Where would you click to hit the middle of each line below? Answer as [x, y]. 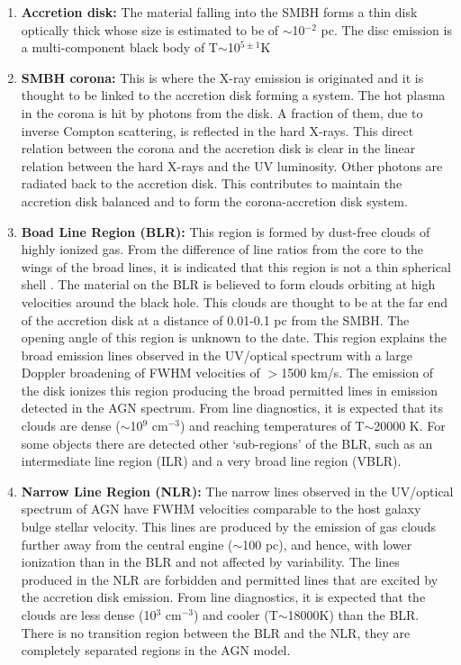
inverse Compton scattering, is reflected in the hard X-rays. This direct [217, 130]
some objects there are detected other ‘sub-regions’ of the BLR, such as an [227, 443]
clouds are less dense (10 [89, 615]
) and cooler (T [236, 615]
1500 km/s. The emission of [357, 373]
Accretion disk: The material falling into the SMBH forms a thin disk [219, 12]
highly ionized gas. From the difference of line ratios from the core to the [222, 249]
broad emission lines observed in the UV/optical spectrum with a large [217, 355]
